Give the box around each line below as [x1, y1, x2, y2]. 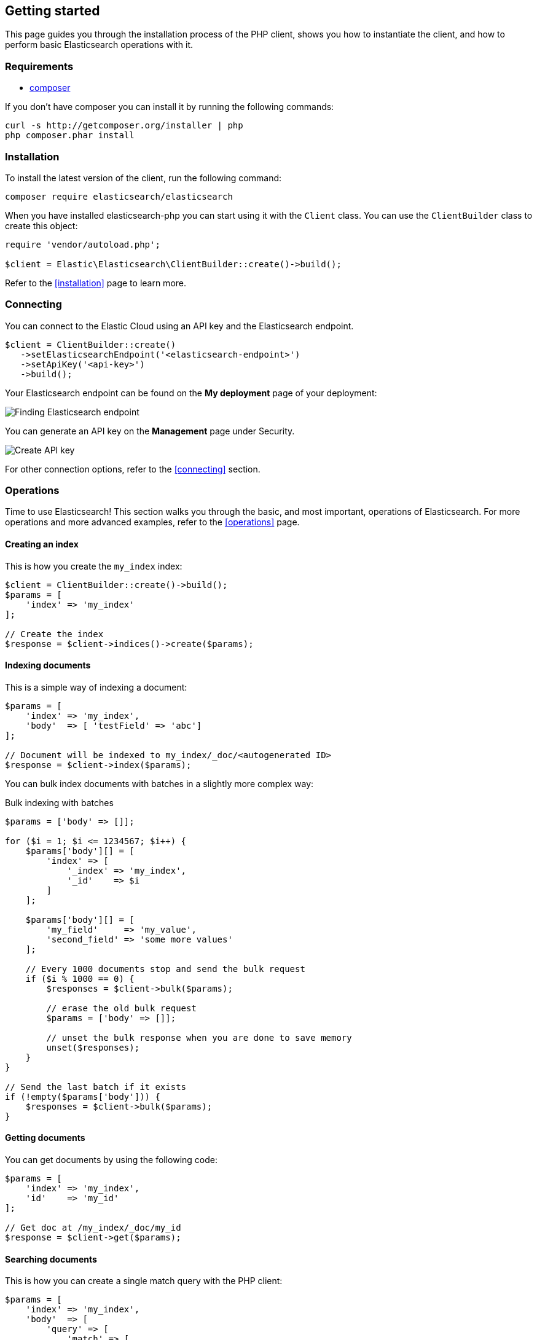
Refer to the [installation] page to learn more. [5, 277, 187, 288]
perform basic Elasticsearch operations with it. [5, 39, 194, 50]
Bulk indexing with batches [5, 797, 114, 808]
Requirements [5, 60, 74, 72]
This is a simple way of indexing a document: [5, 681, 187, 692]
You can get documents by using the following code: [5, 1154, 218, 1166]
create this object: [5, 220, 78, 231]
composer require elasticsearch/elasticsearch [5, 191, 233, 202]
